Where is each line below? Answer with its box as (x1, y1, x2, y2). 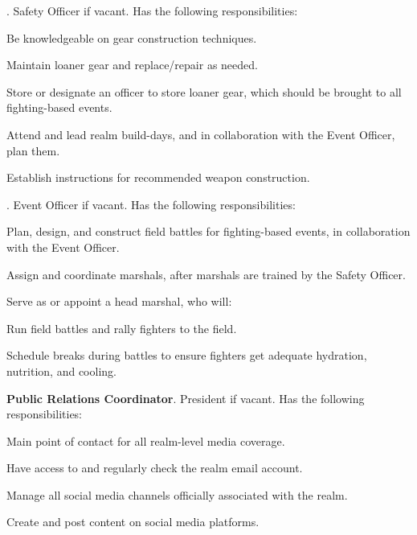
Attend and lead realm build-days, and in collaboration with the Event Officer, (6, 126, 395, 142)
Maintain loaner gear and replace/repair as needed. (6, 56, 258, 73)
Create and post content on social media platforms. (6, 513, 260, 530)
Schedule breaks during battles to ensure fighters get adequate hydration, (6, 347, 367, 364)
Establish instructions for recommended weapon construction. (6, 169, 310, 186)
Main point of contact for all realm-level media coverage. (6, 432, 285, 449)
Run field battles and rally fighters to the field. (6, 319, 237, 336)
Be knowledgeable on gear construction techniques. (6, 29, 257, 46)
